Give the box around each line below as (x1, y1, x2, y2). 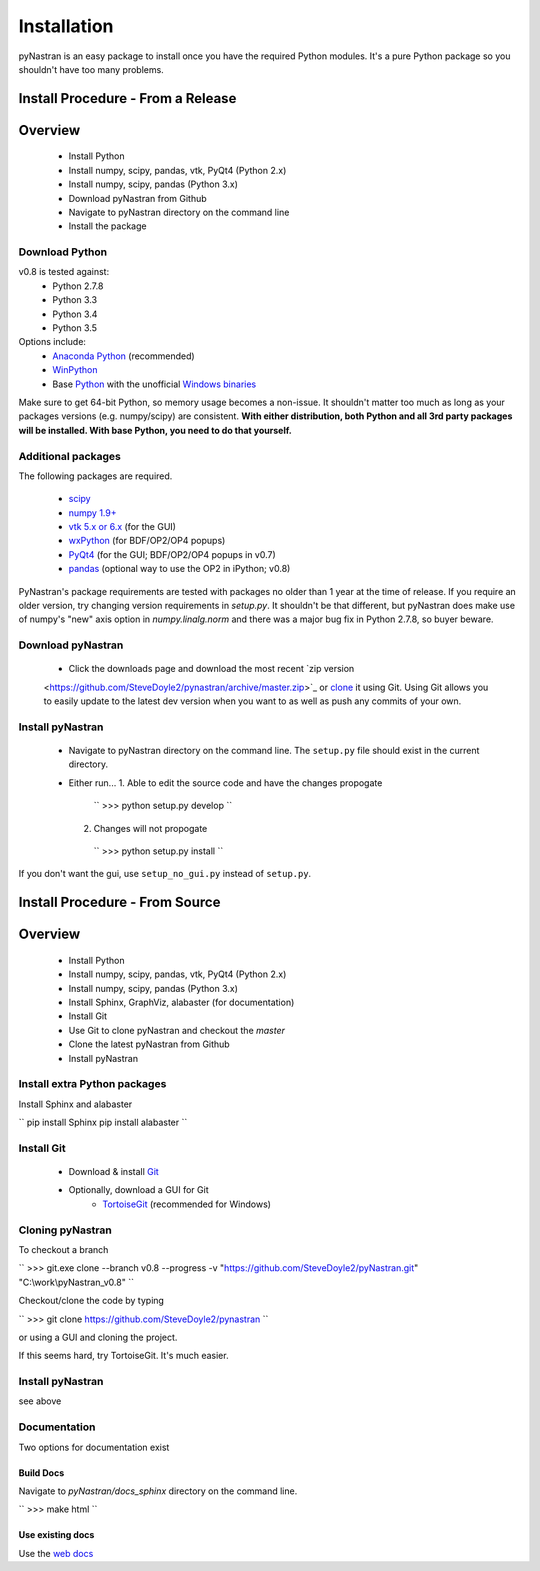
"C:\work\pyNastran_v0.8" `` (18, 1276, 135, 1288)
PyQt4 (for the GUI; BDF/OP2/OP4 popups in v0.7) (68, 548, 277, 560)
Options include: (18, 336, 87, 348)
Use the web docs (18, 1547, 94, 1559)
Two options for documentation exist (18, 1441, 170, 1453)
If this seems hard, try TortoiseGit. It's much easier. (18, 1350, 229, 1362)
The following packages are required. (18, 470, 173, 482)
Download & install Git (68, 1166, 159, 1178)
